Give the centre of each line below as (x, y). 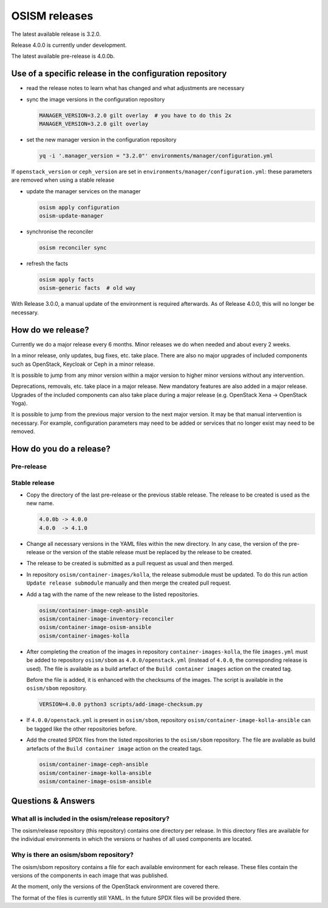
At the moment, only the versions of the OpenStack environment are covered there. (115, 887)
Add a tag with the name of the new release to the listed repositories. (113, 594)
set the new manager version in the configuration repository (101, 139)
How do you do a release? (61, 449)
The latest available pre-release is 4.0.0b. (63, 56)
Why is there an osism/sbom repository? (72, 855)
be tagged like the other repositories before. (82, 729)
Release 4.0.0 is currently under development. (69, 45)
